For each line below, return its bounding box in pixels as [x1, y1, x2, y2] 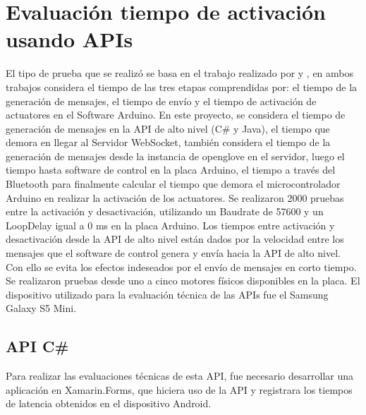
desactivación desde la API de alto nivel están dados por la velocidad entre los [6, 231, 344, 246]
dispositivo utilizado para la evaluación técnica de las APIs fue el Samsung [6, 287, 329, 301]
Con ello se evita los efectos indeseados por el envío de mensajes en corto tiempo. [6, 259, 357, 274]
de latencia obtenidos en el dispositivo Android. [6, 396, 212, 411]
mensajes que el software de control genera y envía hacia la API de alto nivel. [6, 246, 341, 260]
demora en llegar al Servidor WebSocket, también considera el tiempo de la [6, 135, 331, 150]
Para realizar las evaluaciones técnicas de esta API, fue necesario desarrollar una [6, 368, 354, 383]
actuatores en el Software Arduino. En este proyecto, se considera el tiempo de [6, 107, 346, 122]
